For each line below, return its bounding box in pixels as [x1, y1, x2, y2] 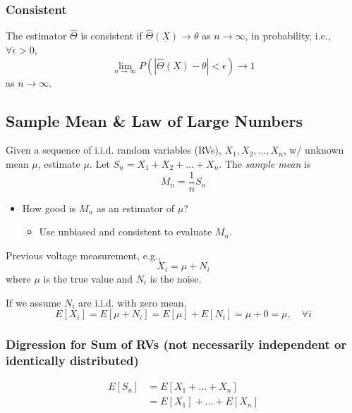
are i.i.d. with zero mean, [78, 295, 187, 309]
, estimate [37, 156, 80, 171]
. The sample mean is [219, 156, 311, 171]
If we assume [6, 295, 61, 309]
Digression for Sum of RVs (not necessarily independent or [6, 335, 347, 353]
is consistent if [80, 28, 142, 43]
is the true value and [43, 271, 133, 285]
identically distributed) [6, 351, 139, 369]
